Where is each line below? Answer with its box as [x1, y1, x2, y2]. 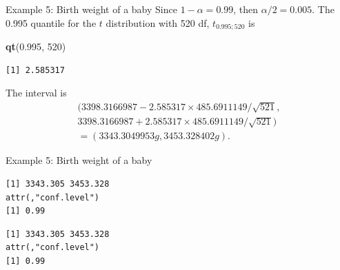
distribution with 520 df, [106, 15, 210, 30]
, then [233, 2, 259, 16]
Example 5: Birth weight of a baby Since [6, 2, 177, 16]
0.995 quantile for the [6, 15, 97, 30]
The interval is [6, 85, 67, 100]
